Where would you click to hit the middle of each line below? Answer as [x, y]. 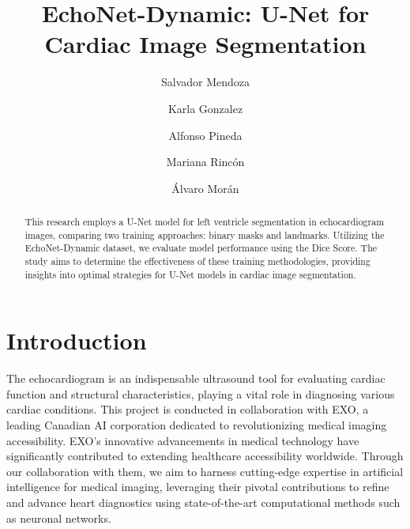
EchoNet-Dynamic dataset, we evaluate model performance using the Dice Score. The [201, 248]
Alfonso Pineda [205, 135]
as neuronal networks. [59, 518]
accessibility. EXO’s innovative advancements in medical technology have [183, 440]
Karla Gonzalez [205, 108]
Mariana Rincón [205, 162]
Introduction [77, 340]
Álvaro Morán [205, 188]
